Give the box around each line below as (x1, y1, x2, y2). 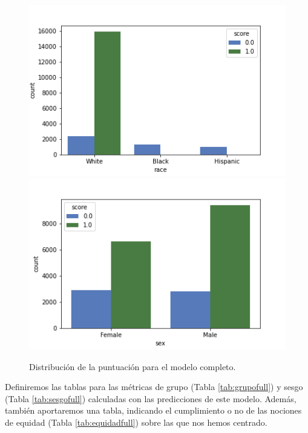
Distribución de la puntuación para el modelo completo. (29, 360, 236, 373)
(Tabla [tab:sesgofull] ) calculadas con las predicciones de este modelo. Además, (5, 392, 297, 405)
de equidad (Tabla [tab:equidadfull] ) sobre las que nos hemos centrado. (5, 415, 267, 428)
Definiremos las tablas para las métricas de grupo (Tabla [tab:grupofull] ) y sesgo (5, 380, 303, 393)
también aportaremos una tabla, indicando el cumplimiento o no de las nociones (5, 404, 302, 417)
